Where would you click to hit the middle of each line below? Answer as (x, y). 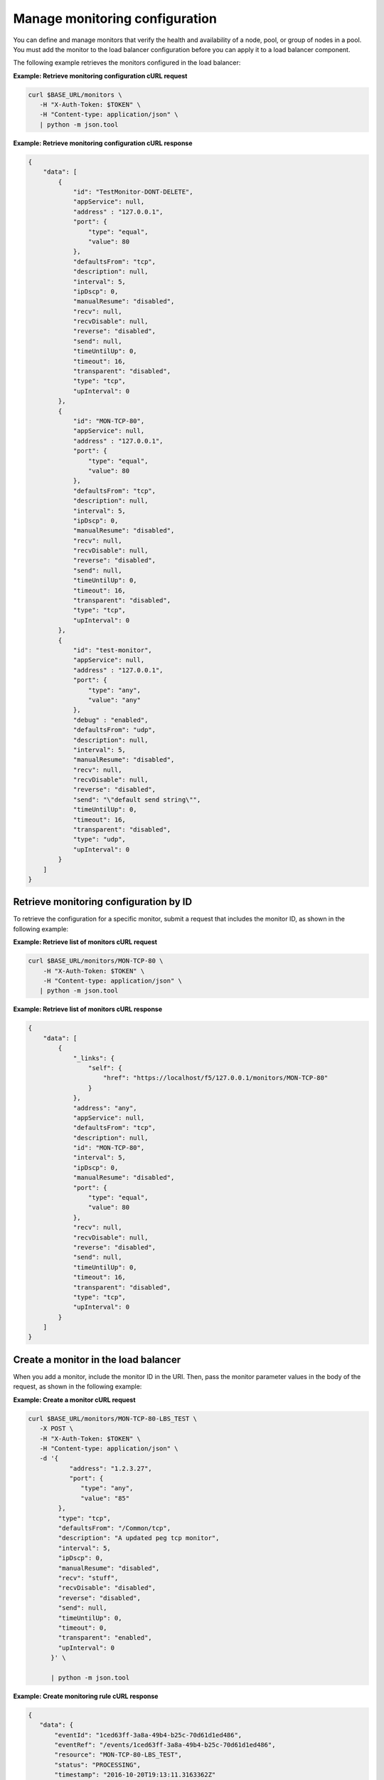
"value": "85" (105, 1498)
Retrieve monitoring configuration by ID (102, 902)
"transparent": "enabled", (105, 1638)
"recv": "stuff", (88, 1578)
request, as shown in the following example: (78, 1387)
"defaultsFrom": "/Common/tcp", (114, 1528)
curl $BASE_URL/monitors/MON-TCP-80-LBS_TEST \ (112, 1418)
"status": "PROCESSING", (98, 1765)
